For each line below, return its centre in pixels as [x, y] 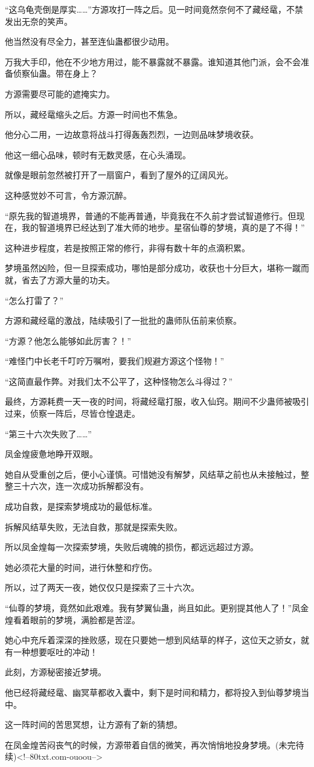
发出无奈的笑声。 [39, 21]
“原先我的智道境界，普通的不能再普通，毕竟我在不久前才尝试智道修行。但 [151, 215]
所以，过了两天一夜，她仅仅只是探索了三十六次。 [102, 587]
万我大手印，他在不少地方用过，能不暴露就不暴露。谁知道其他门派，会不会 [153, 61]
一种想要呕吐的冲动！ [55, 651]
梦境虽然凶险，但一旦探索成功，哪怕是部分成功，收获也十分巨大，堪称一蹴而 [157, 268]
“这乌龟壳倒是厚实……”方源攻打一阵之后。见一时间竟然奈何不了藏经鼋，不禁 [154, 9]
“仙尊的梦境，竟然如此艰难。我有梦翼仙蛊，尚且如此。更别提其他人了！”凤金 [157, 608]
